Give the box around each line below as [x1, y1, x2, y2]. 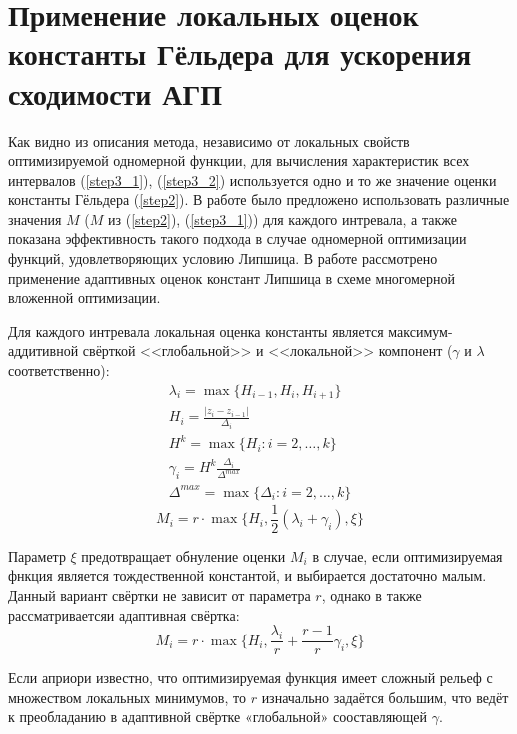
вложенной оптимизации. [8, 287, 161, 308]
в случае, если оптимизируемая [312, 545, 503, 566]
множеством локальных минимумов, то [8, 686, 246, 707]
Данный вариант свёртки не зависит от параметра [8, 585, 311, 606]
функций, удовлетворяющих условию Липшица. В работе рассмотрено [8, 248, 438, 269]
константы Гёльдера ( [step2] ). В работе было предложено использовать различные [8, 189, 510, 210]
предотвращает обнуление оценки [81, 545, 286, 566]
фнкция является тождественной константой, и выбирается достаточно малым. [8, 565, 487, 586]
